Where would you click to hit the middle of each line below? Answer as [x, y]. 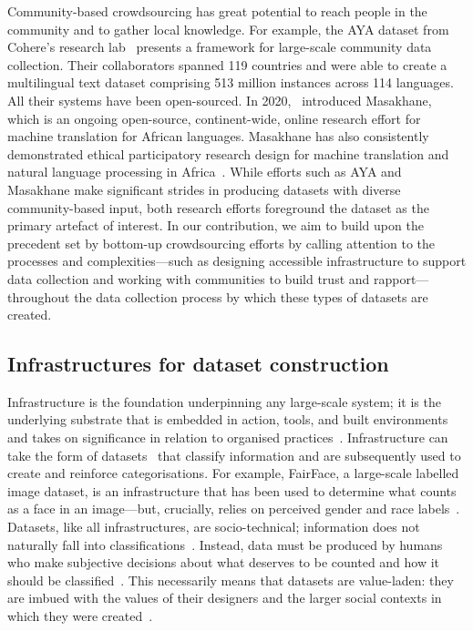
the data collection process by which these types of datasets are [251, 296]
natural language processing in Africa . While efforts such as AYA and [205, 172]
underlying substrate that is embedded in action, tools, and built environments [228, 419]
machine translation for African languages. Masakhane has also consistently [218, 136]
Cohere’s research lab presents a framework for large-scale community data [220, 47]
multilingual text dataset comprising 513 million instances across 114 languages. [231, 82]
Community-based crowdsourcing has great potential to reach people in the [217, 11]
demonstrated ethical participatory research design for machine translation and [228, 153]
